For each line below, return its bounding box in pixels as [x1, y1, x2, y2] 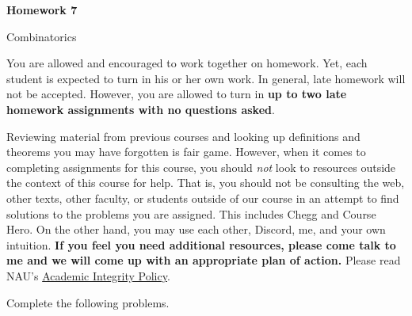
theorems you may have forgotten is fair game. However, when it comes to [6, 143, 366, 160]
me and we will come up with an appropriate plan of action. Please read [6, 252, 401, 268]
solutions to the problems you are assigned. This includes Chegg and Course [6, 205, 376, 222]
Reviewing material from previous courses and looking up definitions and [6, 128, 360, 144]
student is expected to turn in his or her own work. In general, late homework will [6, 70, 406, 86]
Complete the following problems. [6, 294, 170, 310]
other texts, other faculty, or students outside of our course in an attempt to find [6, 189, 399, 206]
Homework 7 [6, 2, 78, 17]
